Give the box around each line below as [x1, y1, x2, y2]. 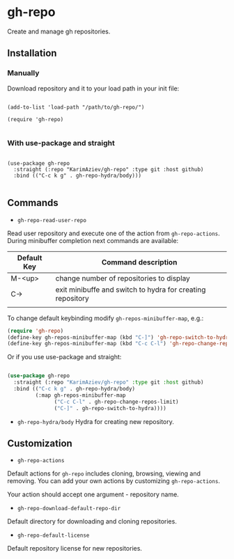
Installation [7, 47, 57, 59]
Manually [7, 68, 40, 78]
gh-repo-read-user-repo [17, 216, 87, 223]
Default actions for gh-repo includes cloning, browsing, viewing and [7, 469, 201, 478]
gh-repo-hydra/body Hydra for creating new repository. [17, 417, 174, 425]
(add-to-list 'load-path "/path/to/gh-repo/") [7, 104, 145, 111]
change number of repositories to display [55, 273, 190, 283]
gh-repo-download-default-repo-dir [17, 505, 121, 512]
